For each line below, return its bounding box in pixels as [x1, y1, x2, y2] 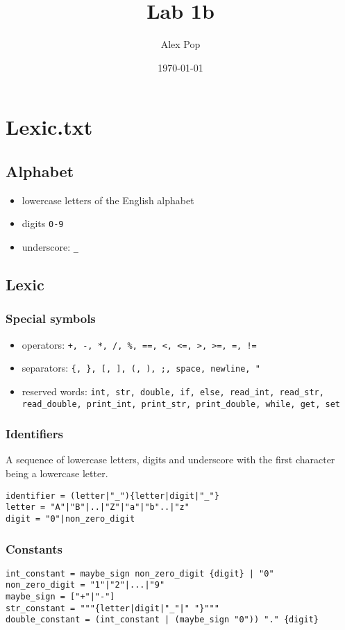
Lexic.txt [6, 113, 93, 141]
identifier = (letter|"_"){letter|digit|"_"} [6, 490, 219, 501]
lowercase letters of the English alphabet [22, 192, 194, 207]
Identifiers [6, 425, 63, 442]
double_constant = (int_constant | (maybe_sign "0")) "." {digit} [6, 615, 319, 625]
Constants [6, 540, 63, 557]
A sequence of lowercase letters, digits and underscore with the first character [6, 452, 335, 467]
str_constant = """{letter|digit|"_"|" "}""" [6, 603, 219, 613]
